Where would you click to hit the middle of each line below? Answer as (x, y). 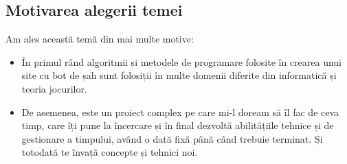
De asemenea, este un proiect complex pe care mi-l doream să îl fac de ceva (180, 112)
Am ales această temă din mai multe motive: (100, 39)
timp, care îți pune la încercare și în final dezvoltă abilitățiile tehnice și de (178, 125)
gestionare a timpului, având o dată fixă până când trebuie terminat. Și (172, 138)
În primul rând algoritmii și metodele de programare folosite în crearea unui (182, 61)
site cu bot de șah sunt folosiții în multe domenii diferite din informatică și (179, 75)
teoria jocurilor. (54, 88)
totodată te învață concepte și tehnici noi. (110, 152)
